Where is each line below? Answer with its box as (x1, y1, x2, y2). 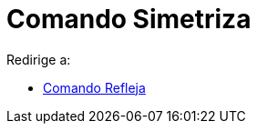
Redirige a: (6, 51, 71, 67)
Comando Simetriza (6, 4, 252, 35)
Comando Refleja (43, 79, 146, 96)
